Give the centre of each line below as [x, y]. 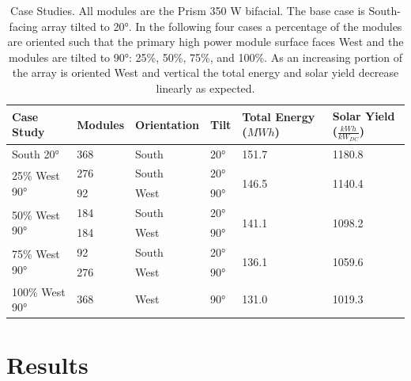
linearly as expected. [205, 88]
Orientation [167, 124]
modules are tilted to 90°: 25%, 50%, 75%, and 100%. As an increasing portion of [205, 57]
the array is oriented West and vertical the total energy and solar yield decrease [205, 72]
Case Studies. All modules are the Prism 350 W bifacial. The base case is [188, 10]
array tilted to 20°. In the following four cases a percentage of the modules [222, 26]
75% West [36, 254]
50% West [36, 214]
